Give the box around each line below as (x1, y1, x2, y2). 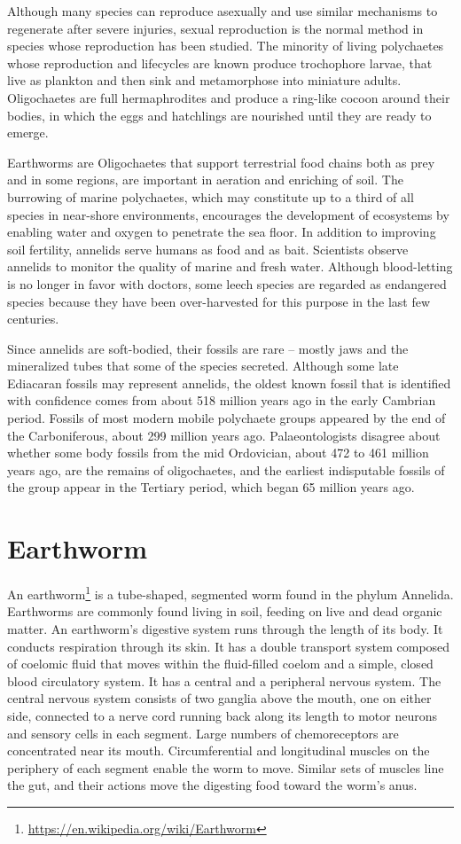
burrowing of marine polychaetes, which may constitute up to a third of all (7, 187, 414, 206)
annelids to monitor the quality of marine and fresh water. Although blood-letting (7, 257, 453, 276)
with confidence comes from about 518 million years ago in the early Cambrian (7, 391, 436, 410)
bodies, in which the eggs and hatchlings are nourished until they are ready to (7, 105, 432, 124)
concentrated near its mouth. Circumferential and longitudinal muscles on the (7, 741, 430, 760)
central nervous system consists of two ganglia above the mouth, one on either (7, 689, 432, 707)
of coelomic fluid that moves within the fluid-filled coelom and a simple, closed (7, 654, 434, 673)
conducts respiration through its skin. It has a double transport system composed (7, 637, 450, 655)
